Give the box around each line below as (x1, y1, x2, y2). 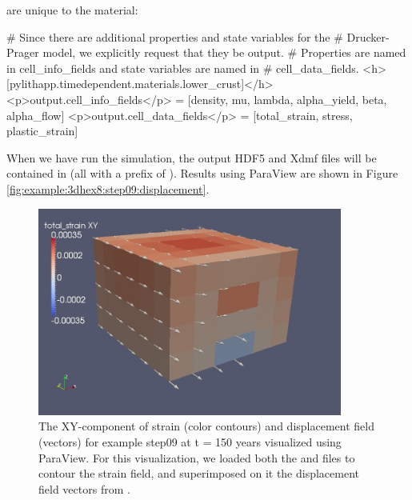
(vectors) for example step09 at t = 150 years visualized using (38, 434, 342, 450)
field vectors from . (38, 480, 130, 497)
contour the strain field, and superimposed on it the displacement (38, 465, 360, 482)
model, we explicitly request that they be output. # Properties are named (42, 44, 406, 61)
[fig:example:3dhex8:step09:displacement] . (6, 180, 210, 197)
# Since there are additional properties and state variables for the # (6, 28, 343, 45)
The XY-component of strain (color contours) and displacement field (38, 418, 374, 434)
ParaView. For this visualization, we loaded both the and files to (38, 449, 355, 466)
